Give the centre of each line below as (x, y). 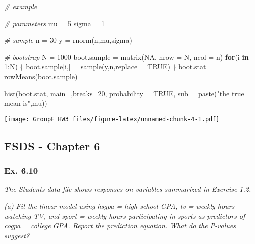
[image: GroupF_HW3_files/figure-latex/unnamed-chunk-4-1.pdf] (112, 119)
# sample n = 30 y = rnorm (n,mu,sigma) (68, 40)
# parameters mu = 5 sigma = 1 (54, 23)
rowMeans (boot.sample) (41, 76)
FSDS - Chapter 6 (52, 145)
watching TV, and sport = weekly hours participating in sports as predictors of (125, 216)
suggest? (17, 235)
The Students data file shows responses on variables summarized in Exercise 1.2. (128, 189)
